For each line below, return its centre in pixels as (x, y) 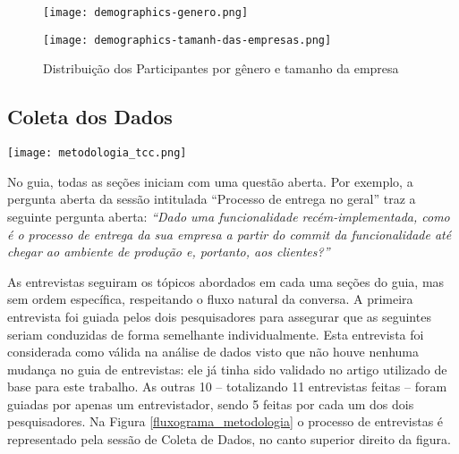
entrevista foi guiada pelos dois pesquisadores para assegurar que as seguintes (219, 316)
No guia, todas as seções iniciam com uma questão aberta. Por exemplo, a (210, 181)
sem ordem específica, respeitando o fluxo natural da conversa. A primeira (210, 299)
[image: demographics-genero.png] (146, 13)
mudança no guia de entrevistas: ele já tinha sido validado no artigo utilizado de (227, 369)
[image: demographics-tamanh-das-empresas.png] (187, 40)
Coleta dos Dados (90, 117)
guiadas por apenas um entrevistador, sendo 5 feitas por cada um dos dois (211, 404)
